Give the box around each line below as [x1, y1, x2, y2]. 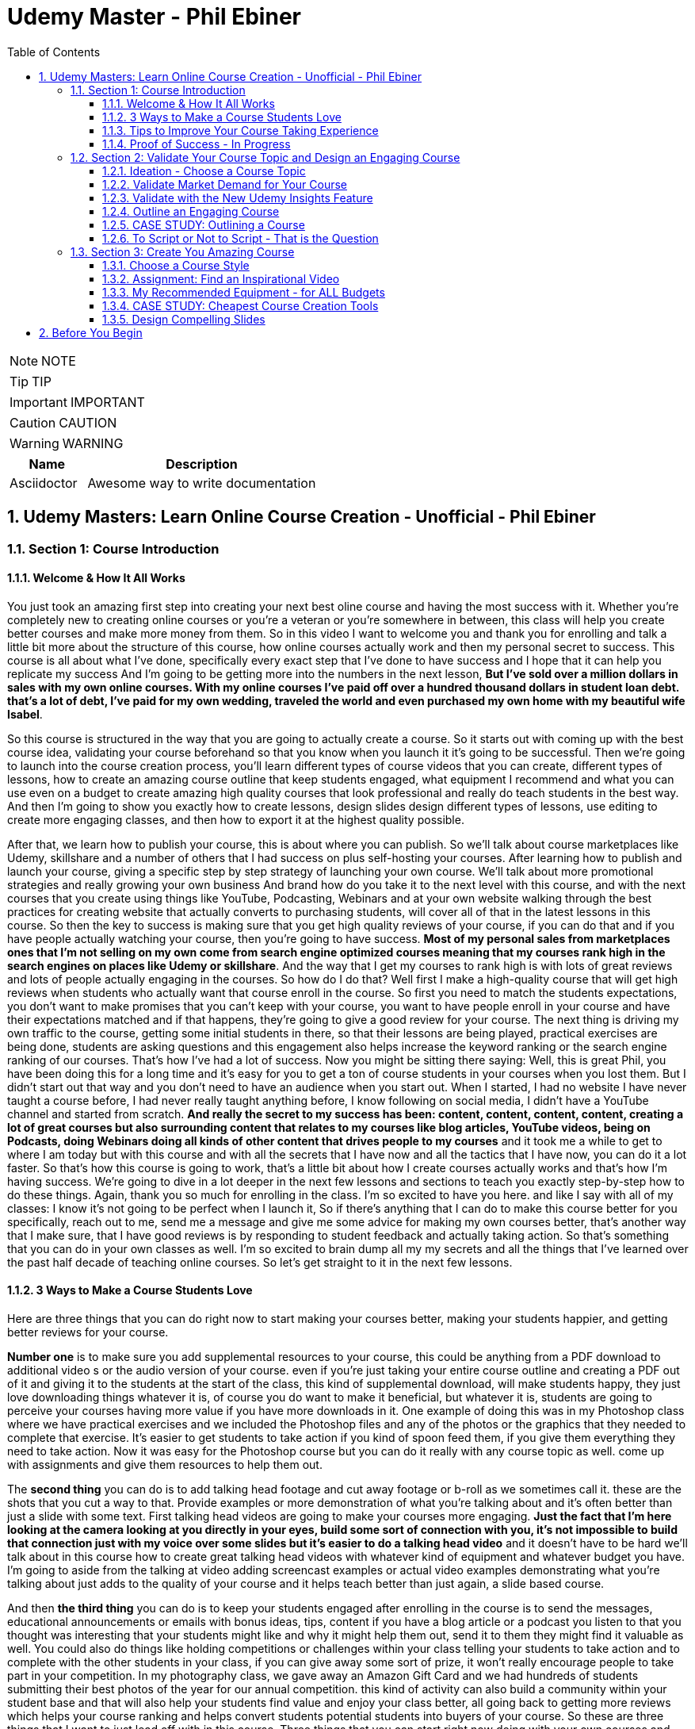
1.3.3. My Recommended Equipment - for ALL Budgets [102, 285, 385, 299]
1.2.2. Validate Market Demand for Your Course [102, 177, 347, 191]
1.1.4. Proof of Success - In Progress [102, 136, 291, 151]
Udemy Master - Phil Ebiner [7, 3, 301, 30]
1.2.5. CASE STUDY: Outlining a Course [102, 217, 305, 232]
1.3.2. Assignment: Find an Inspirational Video [102, 271, 340, 286]
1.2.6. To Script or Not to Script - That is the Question [102, 231, 379, 245]
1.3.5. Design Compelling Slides [102, 312, 265, 326]
